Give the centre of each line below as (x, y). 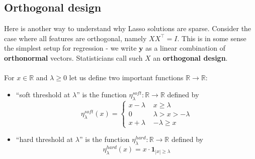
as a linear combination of (185, 48)
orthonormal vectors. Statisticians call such (73, 57)
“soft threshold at (43, 94)
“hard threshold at (45, 139)
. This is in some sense (212, 38)
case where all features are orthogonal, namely (75, 38)
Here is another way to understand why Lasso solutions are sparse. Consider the (128, 28)
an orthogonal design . (190, 57)
